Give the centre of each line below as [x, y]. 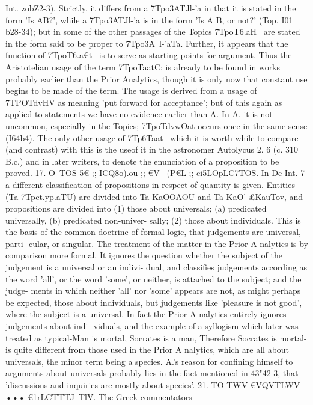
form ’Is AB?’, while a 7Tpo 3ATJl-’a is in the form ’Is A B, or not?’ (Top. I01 [149, 20]
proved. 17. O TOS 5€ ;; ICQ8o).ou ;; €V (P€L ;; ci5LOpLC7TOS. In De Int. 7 [155, 173]
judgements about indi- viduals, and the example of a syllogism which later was [152, 326]
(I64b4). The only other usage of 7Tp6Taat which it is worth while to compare [152, 137]
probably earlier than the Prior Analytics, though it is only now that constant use [156, 78]
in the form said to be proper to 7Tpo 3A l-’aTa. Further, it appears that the [147, 43]
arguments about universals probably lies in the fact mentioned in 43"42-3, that [152, 373]
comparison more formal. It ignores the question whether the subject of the [144, 255]
